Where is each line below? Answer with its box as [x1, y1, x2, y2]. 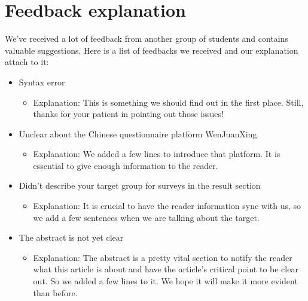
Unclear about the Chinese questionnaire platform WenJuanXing [19, 127, 257, 140]
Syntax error [19, 75, 65, 88]
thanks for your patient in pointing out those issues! [33, 107, 224, 120]
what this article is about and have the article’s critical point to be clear [33, 263, 298, 275]
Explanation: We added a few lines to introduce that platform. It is [33, 148, 280, 160]
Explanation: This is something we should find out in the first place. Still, [33, 96, 304, 108]
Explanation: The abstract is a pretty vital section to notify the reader [33, 251, 292, 263]
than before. [33, 286, 78, 299]
